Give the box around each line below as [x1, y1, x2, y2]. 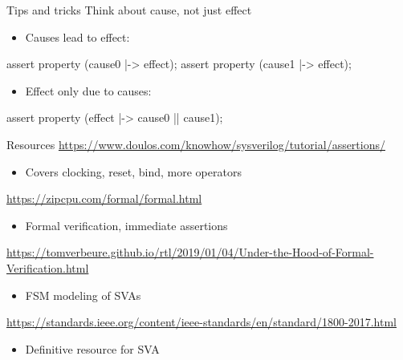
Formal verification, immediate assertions [25, 216, 228, 233]
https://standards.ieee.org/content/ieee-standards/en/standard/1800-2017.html [6, 313, 397, 330]
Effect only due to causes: [25, 82, 152, 99]
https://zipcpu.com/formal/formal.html [6, 190, 202, 207]
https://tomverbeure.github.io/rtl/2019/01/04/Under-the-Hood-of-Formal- [6, 244, 374, 261]
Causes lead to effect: [25, 28, 130, 45]
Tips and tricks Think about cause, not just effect [6, 2, 252, 18]
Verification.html [6, 259, 89, 276]
